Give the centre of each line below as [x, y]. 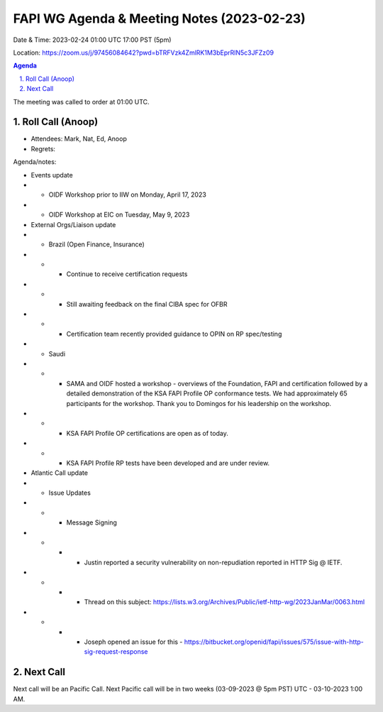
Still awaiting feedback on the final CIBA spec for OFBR [147, 304]
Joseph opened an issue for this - [133, 642]
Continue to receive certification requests [127, 274]
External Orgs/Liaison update [73, 224]
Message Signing [91, 522]
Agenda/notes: [35, 162]
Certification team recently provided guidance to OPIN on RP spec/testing [174, 334]
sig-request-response [116, 652]
